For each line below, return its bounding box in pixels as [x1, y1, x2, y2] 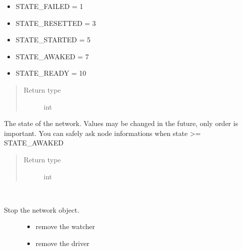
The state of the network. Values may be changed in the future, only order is [4, 118, 238, 128]
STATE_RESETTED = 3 [15, 17, 96, 28]
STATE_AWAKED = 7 [15, 51, 89, 61]
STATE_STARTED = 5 [15, 34, 90, 45]
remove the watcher [35, 221, 95, 232]
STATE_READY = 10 [15, 68, 86, 78]
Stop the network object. [4, 204, 80, 215]
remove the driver [35, 238, 89, 248]
